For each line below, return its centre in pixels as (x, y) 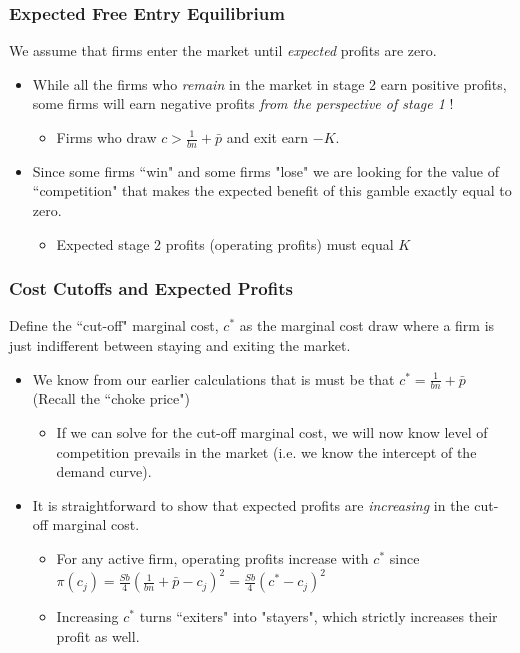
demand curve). (104, 471)
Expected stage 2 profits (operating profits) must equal (225, 243)
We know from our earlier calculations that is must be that (213, 378)
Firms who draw (106, 137)
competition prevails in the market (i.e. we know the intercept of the (266, 451)
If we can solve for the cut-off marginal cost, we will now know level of (272, 432)
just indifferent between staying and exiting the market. (180, 345)
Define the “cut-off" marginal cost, (114, 325)
